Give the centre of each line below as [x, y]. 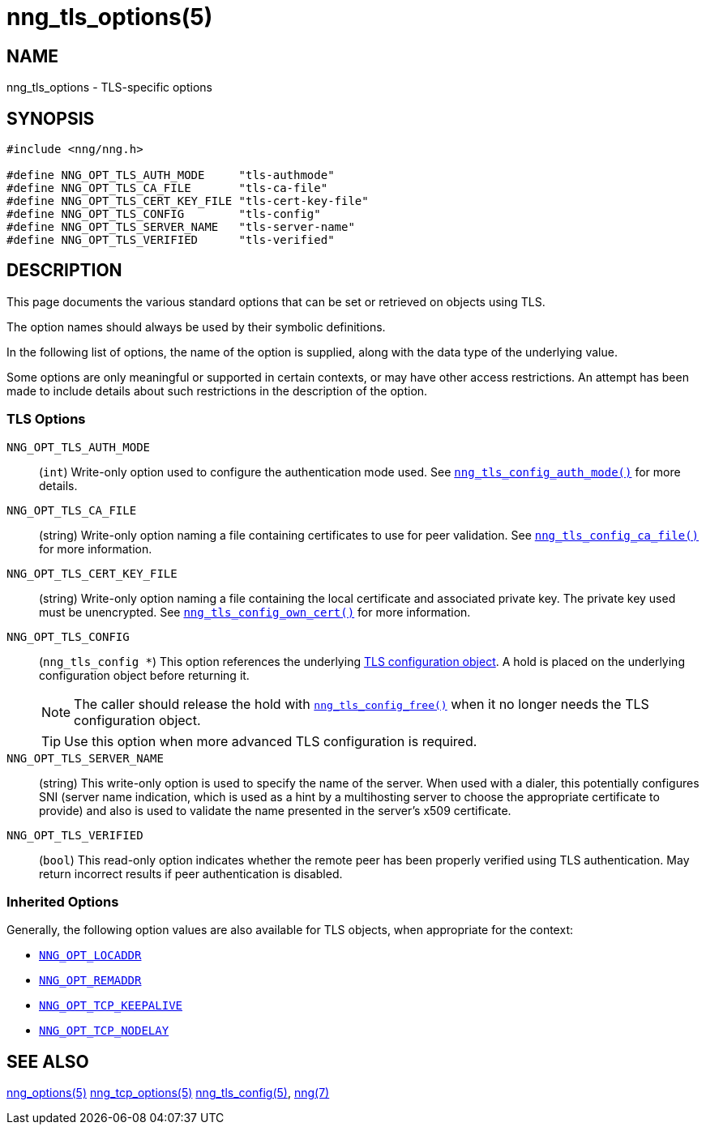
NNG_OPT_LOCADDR [90, 956]
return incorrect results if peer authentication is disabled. [191, 873]
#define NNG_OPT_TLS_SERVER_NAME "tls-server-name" [181, 227]
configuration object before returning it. [144, 675]
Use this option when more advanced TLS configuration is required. [271, 741]
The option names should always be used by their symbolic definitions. [196, 326]
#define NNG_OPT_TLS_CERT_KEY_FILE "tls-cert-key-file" [188, 201]
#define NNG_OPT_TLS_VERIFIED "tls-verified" [171, 240]
